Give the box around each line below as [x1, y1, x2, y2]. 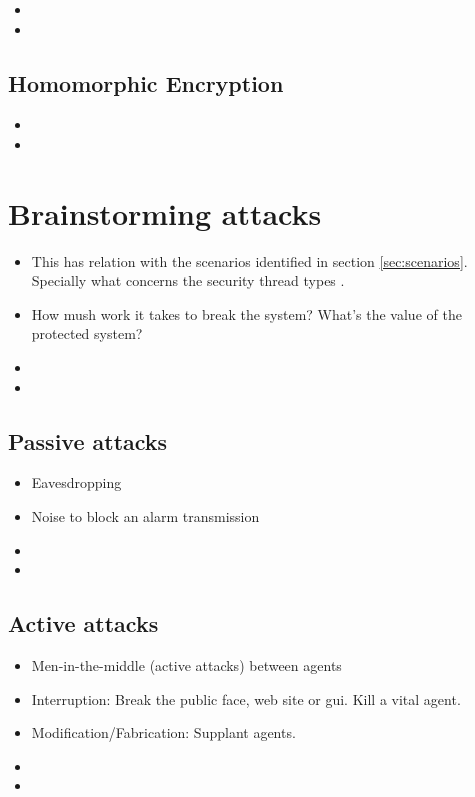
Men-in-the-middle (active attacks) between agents [31, 655, 342, 676]
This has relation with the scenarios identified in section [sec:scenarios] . [31, 250, 468, 271]
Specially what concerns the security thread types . [31, 270, 345, 291]
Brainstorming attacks [8, 192, 322, 233]
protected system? [31, 323, 143, 344]
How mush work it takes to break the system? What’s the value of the [31, 303, 462, 324]
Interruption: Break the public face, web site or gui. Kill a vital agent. [31, 688, 461, 709]
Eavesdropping [31, 472, 122, 493]
